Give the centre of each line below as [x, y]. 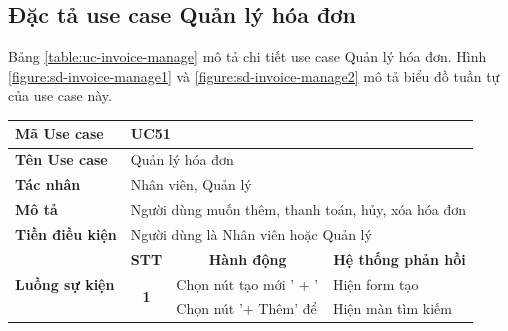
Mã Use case [59, 133]
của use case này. [60, 95]
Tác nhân [48, 184]
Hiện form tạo [375, 283]
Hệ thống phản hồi [399, 258]
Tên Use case [61, 159]
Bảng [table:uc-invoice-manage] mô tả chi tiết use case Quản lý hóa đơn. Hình [247, 56]
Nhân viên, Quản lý [191, 184]
